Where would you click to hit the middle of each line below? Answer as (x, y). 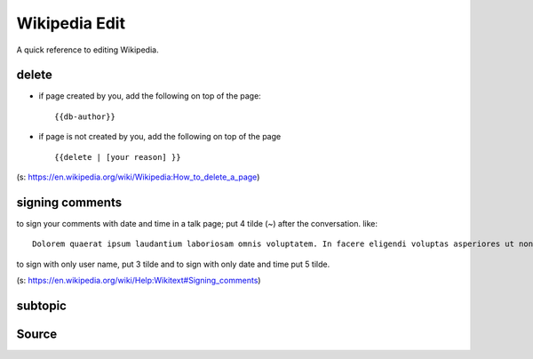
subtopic (41, 305)
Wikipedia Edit (71, 23)
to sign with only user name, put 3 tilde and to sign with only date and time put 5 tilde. (173, 264)
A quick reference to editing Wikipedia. (88, 50)
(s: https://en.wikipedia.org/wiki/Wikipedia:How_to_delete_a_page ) (138, 177)
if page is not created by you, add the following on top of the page (160, 137)
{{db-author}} (85, 116)
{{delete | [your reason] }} (118, 157)
